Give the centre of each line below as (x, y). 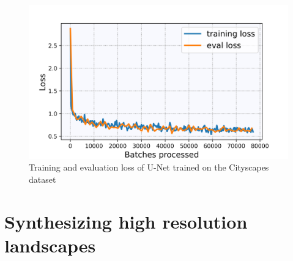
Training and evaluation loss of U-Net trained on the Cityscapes (149, 167)
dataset (43, 179)
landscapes (50, 245)
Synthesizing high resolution (126, 221)
